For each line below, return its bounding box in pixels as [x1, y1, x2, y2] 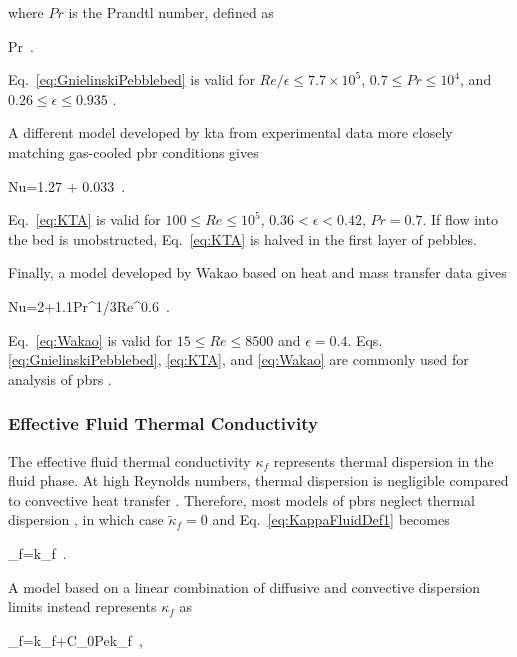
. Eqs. [347, 329, 383, 350]
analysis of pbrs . [8, 368, 112, 389]
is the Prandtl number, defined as [68, 2, 274, 22]
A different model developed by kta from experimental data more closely [8, 122, 453, 143]
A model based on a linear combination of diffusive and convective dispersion [8, 576, 481, 597]
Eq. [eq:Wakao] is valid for [8, 329, 173, 350]
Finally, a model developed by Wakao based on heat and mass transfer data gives [8, 262, 507, 283]
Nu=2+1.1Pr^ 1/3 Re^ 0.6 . [8, 295, 170, 316]
